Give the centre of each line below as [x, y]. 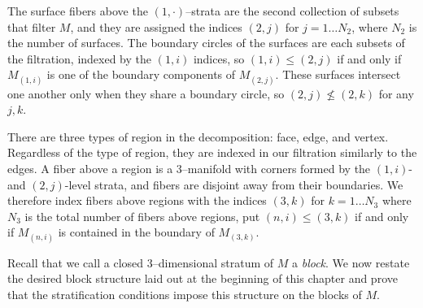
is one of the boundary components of [141, 74]
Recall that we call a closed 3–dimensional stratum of [141, 262]
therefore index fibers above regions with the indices [137, 200]
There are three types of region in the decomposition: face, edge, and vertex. [198, 136]
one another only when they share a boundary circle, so [146, 93]
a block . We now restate [351, 262]
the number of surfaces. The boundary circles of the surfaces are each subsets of [206, 43]
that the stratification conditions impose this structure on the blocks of [185, 294]
